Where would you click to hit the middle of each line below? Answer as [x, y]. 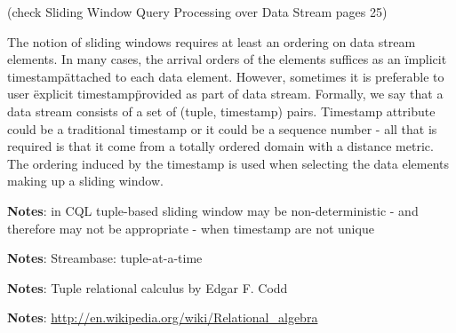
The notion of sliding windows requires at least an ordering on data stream [212, 41]
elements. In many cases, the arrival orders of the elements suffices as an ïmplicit [227, 59]
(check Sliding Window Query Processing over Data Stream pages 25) [197, 12]
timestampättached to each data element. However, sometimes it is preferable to [226, 76]
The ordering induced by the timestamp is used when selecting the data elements [228, 163]
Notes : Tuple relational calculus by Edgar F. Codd [148, 287]
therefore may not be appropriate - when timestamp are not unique [191, 228]
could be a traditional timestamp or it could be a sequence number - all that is [222, 128]
